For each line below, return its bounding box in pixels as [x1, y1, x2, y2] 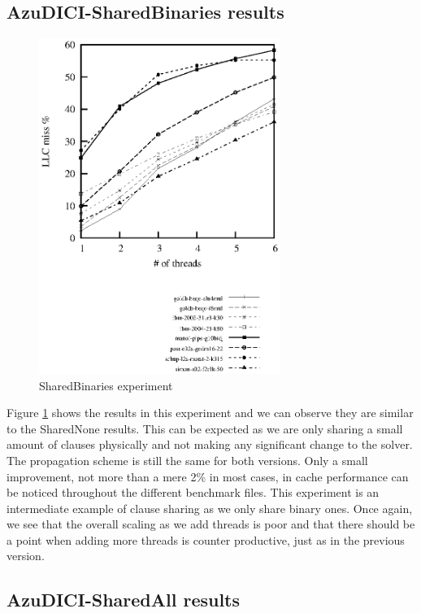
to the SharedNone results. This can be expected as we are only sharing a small [7, 420, 403, 437]
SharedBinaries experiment [39, 376, 173, 393]
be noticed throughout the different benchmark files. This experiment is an [7, 484, 380, 501]
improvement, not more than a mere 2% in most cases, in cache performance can [7, 467, 409, 485]
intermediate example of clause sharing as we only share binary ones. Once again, [7, 499, 413, 516]
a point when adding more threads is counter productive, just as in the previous [7, 531, 405, 548]
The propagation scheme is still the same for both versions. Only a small [7, 451, 368, 468]
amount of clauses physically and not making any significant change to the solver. [7, 436, 413, 453]
